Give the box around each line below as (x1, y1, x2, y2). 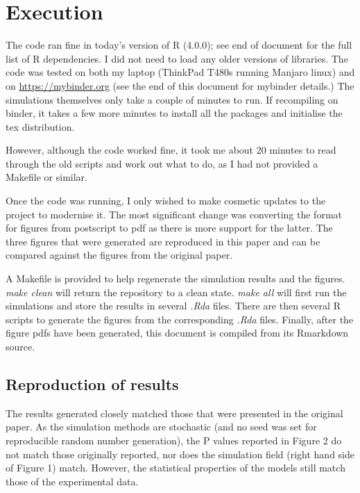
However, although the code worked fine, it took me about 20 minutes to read (6, 143, 336, 157)
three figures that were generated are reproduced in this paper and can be (6, 234, 320, 248)
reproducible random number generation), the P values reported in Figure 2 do (6, 433, 342, 447)
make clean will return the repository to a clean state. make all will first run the (6, 284, 347, 299)
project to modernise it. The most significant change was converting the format (6, 207, 342, 221)
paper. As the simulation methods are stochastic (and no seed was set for (6, 419, 317, 434)
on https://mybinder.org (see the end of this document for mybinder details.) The (6, 78, 354, 92)
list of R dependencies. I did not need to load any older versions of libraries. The (6, 51, 348, 65)
